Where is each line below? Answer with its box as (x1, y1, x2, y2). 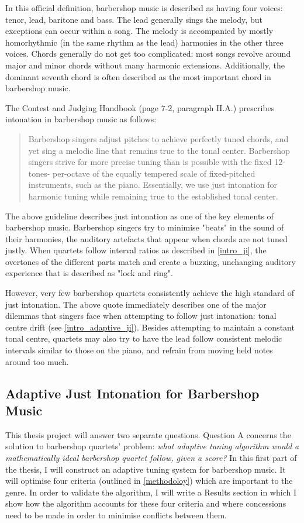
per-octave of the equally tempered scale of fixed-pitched (53, 167, 255, 179)
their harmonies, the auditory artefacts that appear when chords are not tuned (5, 232, 288, 245)
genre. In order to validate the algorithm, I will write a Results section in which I (5, 486, 296, 498)
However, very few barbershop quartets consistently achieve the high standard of (5, 287, 295, 299)
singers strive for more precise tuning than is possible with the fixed (28, 156, 272, 168)
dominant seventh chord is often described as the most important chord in (5, 70, 271, 82)
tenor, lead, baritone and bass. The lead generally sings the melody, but (5, 13, 262, 25)
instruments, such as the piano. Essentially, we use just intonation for (28, 178, 277, 191)
